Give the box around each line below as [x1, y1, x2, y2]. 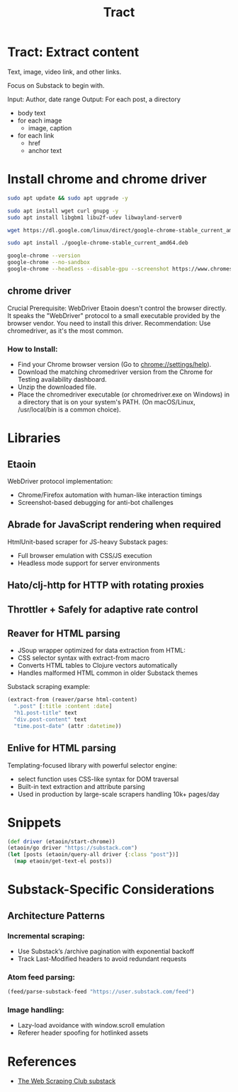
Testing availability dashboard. [17, 375, 108, 383]
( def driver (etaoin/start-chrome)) [7, 838, 115, 845]
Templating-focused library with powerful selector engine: [7, 761, 177, 769]
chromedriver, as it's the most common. [7, 326, 124, 335]
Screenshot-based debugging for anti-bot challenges [17, 498, 174, 506]
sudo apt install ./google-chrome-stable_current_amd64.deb [7, 239, 189, 246]
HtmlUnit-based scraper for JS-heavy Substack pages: [7, 538, 169, 546]
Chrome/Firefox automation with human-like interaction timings [17, 490, 203, 499]
